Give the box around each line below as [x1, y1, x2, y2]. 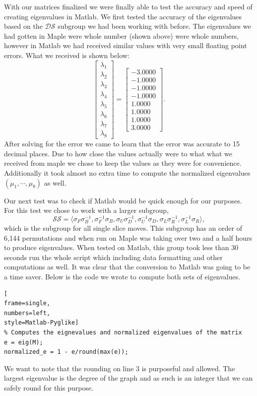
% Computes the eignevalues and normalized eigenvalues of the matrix [4, 329, 242, 336]
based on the [4, 21, 43, 31]
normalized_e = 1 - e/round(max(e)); [4, 348, 128, 356]
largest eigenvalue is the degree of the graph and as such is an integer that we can [4, 373, 253, 383]
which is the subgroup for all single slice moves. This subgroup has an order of [4, 222, 242, 233]
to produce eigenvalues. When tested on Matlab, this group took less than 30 [4, 242, 239, 253]
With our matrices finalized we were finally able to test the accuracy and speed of [4, 1, 253, 11]
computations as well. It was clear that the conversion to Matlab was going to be [4, 262, 251, 272]
